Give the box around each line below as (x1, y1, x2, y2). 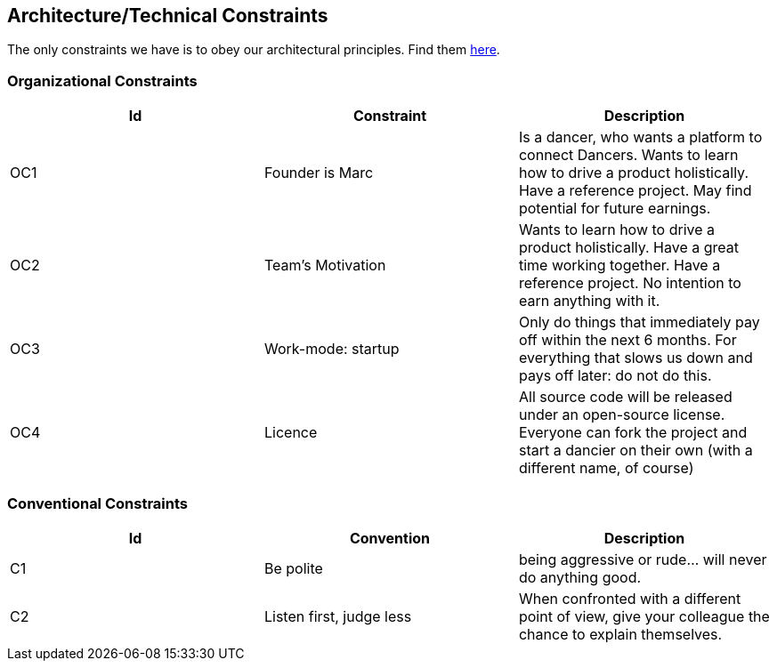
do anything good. (518, 567, 642, 586)
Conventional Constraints (7, 494, 188, 512)
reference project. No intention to (518, 274, 741, 293)
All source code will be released (518, 388, 732, 406)
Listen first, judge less (263, 607, 412, 625)
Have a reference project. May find (518, 181, 752, 200)
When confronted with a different (518, 589, 741, 608)
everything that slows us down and (518, 349, 753, 367)
